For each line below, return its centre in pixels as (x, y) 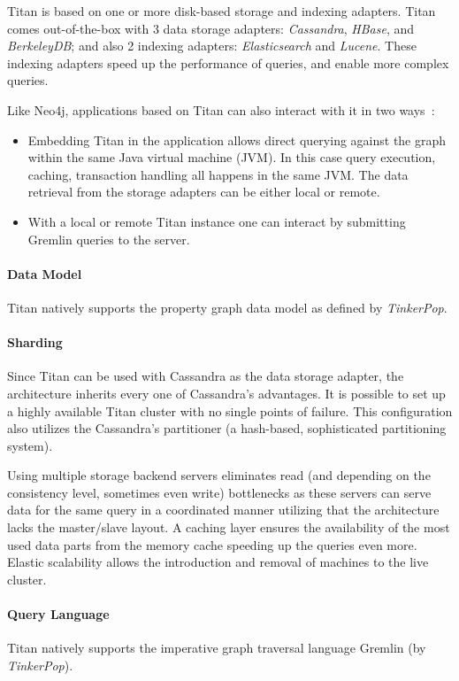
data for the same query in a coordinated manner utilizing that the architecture (223, 510)
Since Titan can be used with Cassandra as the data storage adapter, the (206, 376)
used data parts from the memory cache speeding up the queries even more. (212, 544)
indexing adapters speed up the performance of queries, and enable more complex (228, 62)
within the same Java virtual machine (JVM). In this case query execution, (232, 157)
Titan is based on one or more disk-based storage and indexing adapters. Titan (222, 11)
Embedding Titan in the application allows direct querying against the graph (237, 139)
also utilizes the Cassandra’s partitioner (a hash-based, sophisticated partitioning (227, 428)
